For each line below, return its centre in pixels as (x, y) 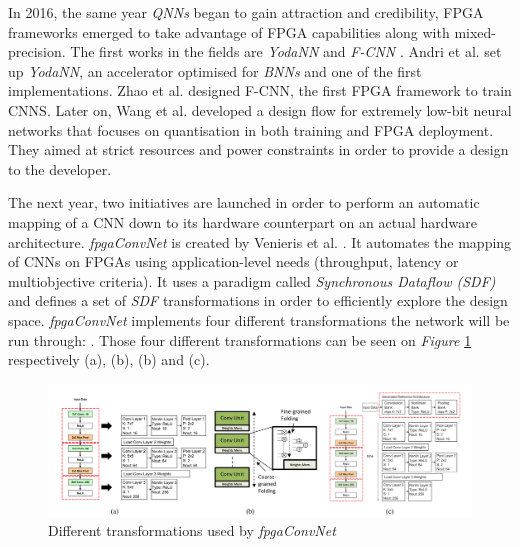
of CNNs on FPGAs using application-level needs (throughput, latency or (233, 261)
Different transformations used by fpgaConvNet (192, 530)
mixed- (475, 31)
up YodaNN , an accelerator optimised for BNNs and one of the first (215, 70)
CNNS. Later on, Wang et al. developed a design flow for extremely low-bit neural (260, 109)
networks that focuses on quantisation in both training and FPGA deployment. (251, 129)
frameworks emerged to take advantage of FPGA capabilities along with (229, 31)
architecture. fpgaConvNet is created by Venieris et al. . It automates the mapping (260, 241)
